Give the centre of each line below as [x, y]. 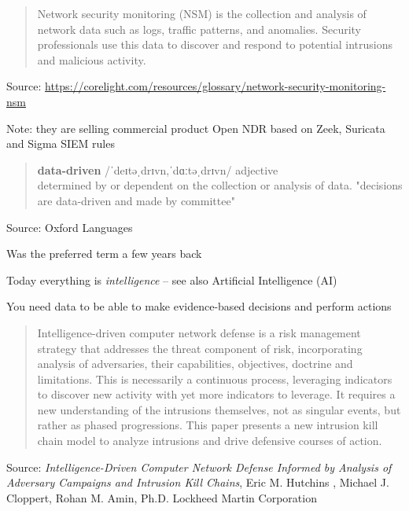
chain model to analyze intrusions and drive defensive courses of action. [210, 441]
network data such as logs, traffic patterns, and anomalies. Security [199, 29]
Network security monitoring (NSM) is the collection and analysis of [202, 13]
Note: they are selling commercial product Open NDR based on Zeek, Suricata [196, 128]
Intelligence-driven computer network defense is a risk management [199, 332]
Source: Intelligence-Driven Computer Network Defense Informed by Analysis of [199, 467]
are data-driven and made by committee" [136, 200]
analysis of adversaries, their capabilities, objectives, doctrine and [195, 364]
